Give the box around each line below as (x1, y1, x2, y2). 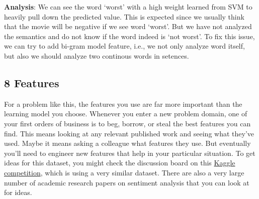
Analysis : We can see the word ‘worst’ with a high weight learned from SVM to (4, 2, 252, 12)
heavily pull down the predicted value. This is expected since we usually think (4, 11, 244, 22)
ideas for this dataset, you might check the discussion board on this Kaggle (4, 157, 235, 168)
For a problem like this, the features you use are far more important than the (4, 98, 242, 109)
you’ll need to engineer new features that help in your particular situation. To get (4, 147, 255, 158)
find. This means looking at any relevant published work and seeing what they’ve (4, 128, 254, 138)
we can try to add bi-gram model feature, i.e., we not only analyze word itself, (4, 41, 245, 51)
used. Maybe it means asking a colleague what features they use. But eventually (4, 138, 251, 148)
